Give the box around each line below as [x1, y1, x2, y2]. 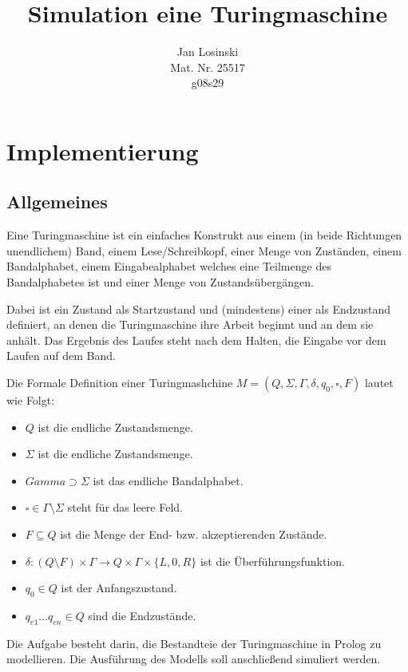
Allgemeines [6, 189, 108, 214]
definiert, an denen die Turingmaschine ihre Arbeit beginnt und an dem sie [6, 316, 374, 333]
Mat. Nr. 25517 [170, 58, 245, 75]
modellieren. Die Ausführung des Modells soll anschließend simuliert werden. [6, 650, 381, 667]
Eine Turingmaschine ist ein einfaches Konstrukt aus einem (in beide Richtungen [6, 227, 402, 243]
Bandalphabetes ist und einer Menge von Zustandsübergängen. [6, 274, 314, 291]
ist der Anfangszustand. [61, 579, 177, 596]
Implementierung [6, 134, 199, 167]
